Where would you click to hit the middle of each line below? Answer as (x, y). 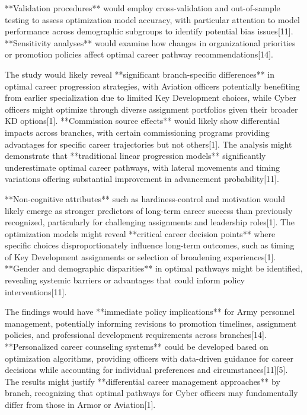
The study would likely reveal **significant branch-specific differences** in (140, 74)
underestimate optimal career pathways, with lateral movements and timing (142, 167)
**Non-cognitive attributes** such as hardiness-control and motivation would (145, 198)
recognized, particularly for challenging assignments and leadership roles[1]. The (150, 222)
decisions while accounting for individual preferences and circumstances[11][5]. (146, 370)
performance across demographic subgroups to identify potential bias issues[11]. (149, 31)
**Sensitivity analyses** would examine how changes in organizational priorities (150, 42)
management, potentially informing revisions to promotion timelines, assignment (151, 323)
